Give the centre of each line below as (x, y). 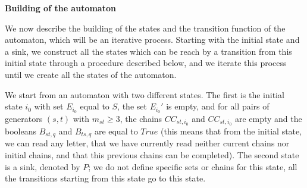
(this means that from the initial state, (231, 131)
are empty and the (268, 119)
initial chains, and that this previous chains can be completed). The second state (152, 154)
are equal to (116, 131)
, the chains (141, 119)
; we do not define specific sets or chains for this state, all (193, 166)
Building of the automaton (60, 8)
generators (24, 119)
